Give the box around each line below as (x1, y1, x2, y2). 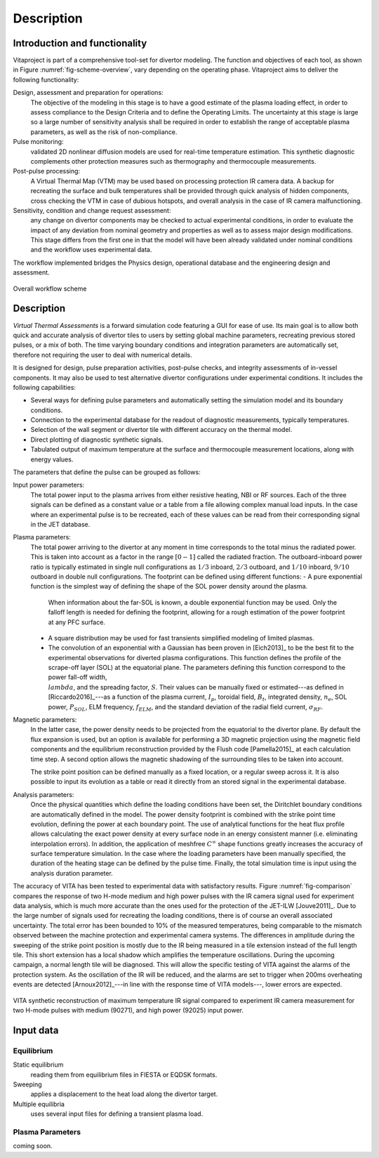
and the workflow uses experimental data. (30, 246, 152, 254)
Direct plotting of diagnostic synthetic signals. (30, 435, 164, 444)
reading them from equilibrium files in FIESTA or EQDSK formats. (30, 1070, 218, 1079)
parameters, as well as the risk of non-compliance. (30, 127, 178, 136)
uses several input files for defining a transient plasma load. (30, 1110, 204, 1118)
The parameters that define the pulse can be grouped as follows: (13, 468, 201, 477)
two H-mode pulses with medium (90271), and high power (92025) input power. (13, 1006, 244, 1014)
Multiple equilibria (13, 1100, 65, 1108)
